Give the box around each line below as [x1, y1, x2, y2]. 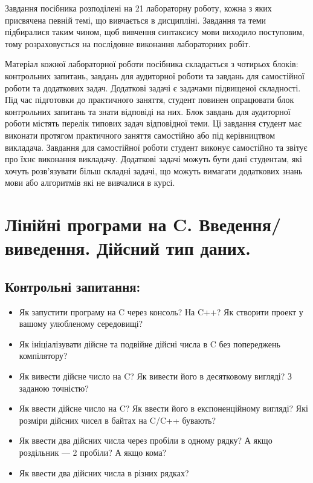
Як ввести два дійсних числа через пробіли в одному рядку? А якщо [19, 434, 273, 447]
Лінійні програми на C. [5, 212, 193, 237]
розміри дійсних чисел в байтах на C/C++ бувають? [19, 413, 216, 426]
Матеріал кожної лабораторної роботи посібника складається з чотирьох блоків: [5, 57, 298, 70]
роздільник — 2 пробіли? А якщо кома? [19, 446, 167, 459]
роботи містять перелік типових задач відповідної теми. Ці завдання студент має [5, 117, 302, 130]
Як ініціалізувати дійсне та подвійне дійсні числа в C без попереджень [19, 337, 280, 350]
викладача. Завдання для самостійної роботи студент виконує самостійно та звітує [5, 140, 308, 153]
